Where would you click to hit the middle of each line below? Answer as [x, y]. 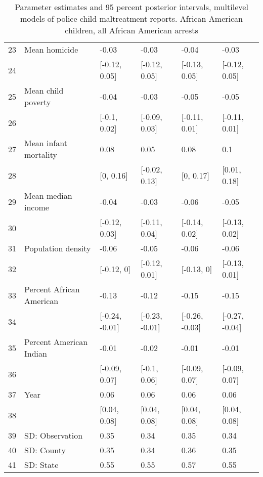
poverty [38, 102]
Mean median [48, 196]
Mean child [44, 90]
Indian [36, 353]
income [37, 207]
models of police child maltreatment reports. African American [131, 18]
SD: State [41, 465]
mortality [41, 155]
